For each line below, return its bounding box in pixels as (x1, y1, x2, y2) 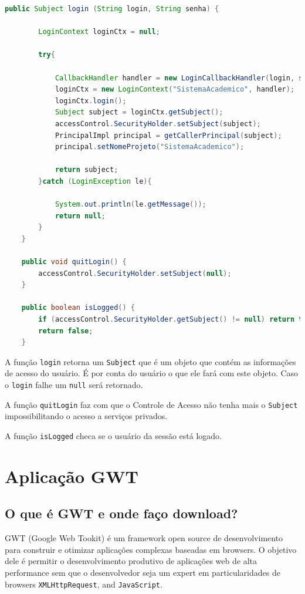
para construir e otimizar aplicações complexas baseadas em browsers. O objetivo (5, 543, 297, 555)
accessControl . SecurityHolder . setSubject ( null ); (38, 269, 232, 278)
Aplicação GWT (5, 464, 138, 488)
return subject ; (55, 166, 118, 174)
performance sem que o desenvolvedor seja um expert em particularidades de (5, 566, 280, 578)
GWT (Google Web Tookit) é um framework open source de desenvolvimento (5, 532, 283, 544)
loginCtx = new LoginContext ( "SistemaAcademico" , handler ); (55, 85, 295, 94)
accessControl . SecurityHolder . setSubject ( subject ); (55, 119, 261, 128)
